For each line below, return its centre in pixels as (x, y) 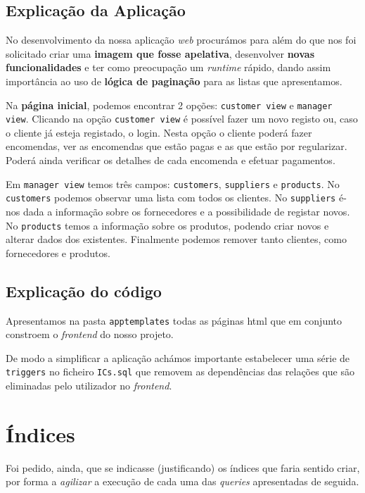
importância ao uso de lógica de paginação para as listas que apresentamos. (174, 81)
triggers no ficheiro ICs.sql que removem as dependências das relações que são (180, 372)
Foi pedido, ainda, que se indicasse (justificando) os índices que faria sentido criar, (183, 467)
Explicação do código (84, 291)
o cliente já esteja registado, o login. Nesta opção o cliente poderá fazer (159, 132)
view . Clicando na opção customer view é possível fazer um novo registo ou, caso (182, 119)
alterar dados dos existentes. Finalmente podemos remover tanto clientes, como (176, 239)
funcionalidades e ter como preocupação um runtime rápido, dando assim (168, 67)
